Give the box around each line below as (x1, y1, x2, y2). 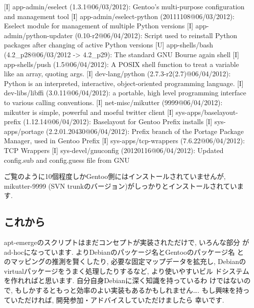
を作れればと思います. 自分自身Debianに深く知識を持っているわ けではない (4, 275, 244, 286)
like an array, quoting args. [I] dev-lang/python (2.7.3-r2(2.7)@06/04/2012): (4, 68, 231, 79)
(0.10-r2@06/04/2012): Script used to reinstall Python (75, 30, 237, 40)
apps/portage (4, 126, 44, 136)
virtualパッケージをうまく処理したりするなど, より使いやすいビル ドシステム (4, 265, 250, 276)
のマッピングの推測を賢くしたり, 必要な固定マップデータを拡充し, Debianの (4, 256, 246, 266)
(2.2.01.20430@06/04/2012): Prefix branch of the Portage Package (46, 126, 244, 136)
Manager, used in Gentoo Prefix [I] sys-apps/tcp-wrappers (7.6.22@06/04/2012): (4, 135, 245, 146)
